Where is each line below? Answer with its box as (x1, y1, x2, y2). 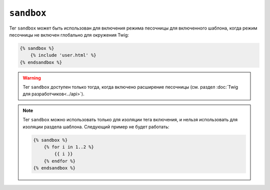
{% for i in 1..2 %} (43, 144, 94, 150)
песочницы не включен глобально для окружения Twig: (9, 32, 129, 38)
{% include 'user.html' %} (30, 53, 97, 58)
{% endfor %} (43, 158, 76, 164)
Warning (22, 75, 41, 81)
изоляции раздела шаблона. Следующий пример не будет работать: (22, 123, 169, 130)
